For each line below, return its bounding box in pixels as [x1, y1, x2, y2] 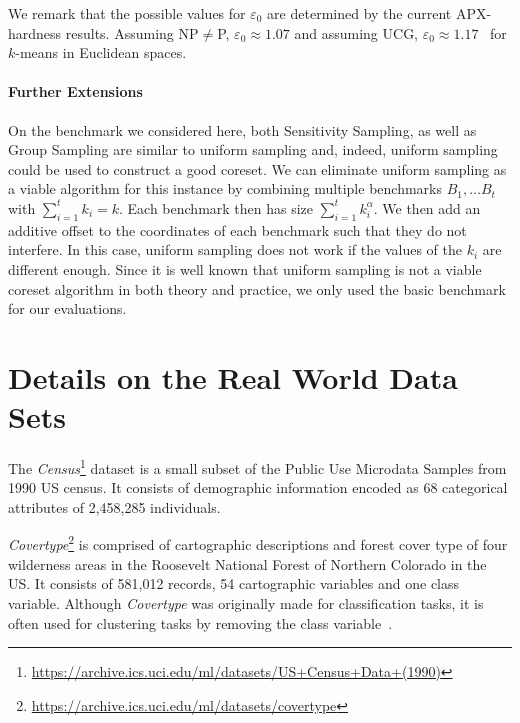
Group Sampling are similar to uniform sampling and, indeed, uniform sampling [8, 139, 498, 160]
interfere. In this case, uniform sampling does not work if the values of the [8, 239, 462, 260]
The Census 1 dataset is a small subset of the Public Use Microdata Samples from [8, 455, 507, 478]
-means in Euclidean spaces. [15, 42, 187, 63]
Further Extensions [8, 81, 143, 102]
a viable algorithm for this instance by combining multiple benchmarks [8, 178, 442, 199]
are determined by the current [267, 3, 452, 23]
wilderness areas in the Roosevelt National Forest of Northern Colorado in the [8, 553, 487, 574]
